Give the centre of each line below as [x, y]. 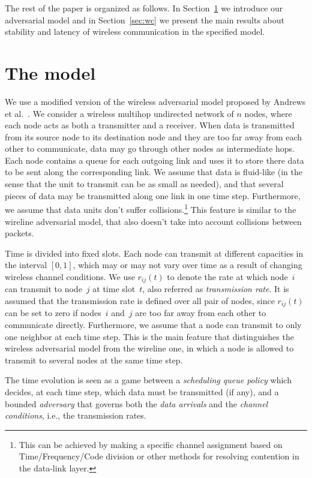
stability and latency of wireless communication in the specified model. [135, 31]
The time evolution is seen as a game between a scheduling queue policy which [148, 380]
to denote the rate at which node [227, 276]
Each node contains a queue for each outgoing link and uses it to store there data [154, 160]
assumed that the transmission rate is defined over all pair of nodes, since [140, 300]
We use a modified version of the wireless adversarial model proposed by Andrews [155, 101]
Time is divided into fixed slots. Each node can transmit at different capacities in [154, 253]
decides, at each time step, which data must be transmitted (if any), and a [142, 391]
